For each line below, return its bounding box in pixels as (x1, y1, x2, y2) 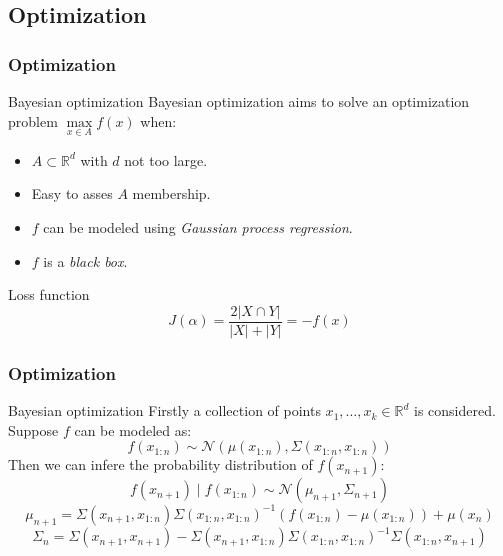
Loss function (8, 284, 90, 305)
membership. (132, 183, 211, 204)
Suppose (8, 419, 59, 440)
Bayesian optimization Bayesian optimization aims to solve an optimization (8, 91, 470, 111)
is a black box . (43, 250, 128, 271)
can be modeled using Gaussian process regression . (43, 217, 353, 237)
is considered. (414, 400, 496, 421)
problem (8, 110, 58, 131)
